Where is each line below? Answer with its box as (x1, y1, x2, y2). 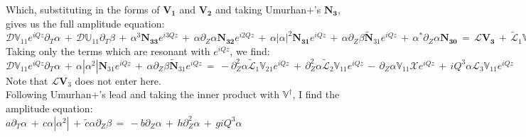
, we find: (230, 44, 270, 58)
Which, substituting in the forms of (6, 2, 160, 16)
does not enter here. (75, 73, 161, 88)
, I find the (292, 87, 340, 102)
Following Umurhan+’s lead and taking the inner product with (6, 87, 280, 102)
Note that (6, 73, 48, 88)
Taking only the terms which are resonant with (6, 44, 210, 58)
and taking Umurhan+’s (215, 2, 321, 16)
